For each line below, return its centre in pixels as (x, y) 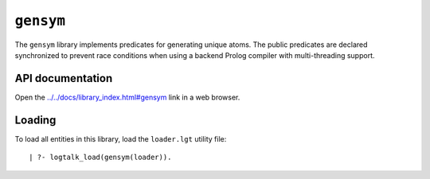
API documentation (64, 78)
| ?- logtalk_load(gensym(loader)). (100, 158)
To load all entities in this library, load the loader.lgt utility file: (121, 138)
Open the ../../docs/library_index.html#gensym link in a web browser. (127, 97)
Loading (35, 120)
